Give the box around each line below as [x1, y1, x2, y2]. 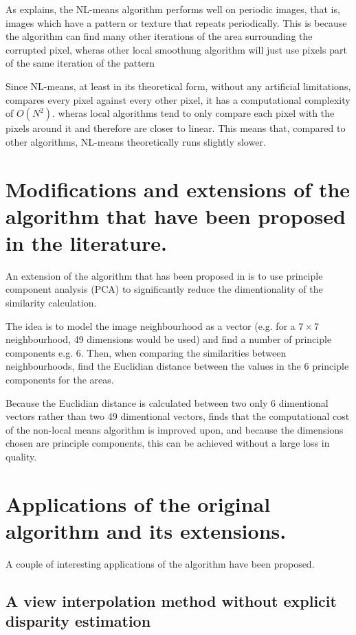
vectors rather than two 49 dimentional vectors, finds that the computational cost [5, 409, 350, 423]
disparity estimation [5, 610, 151, 632]
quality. [5, 449, 37, 463]
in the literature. [5, 228, 167, 256]
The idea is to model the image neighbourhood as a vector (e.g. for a [5, 318, 296, 333]
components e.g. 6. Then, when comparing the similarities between [5, 345, 287, 359]
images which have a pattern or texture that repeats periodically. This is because [5, 15, 347, 30]
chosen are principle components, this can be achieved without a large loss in [5, 436, 330, 450]
